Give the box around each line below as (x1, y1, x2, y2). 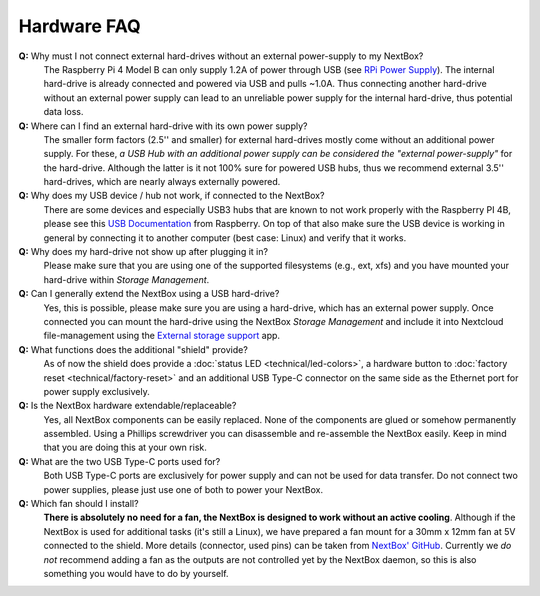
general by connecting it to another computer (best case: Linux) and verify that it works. (43, 231, 407, 244)
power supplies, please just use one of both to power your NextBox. (43, 483, 324, 495)
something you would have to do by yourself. (43, 568, 229, 579)
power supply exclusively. (43, 385, 150, 397)
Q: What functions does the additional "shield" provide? (18, 343, 249, 355)
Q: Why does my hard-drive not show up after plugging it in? (18, 246, 269, 258)
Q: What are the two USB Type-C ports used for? (18, 455, 221, 467)
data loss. (43, 106, 84, 118)
